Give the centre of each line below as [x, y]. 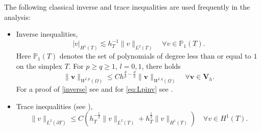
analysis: [17, 17]
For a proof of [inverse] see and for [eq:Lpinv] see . [94, 88]
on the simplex [39, 65]
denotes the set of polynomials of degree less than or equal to [155, 56]
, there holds [161, 65]
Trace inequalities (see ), [54, 106]
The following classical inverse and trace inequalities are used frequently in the [127, 7]
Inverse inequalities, [47, 34]
